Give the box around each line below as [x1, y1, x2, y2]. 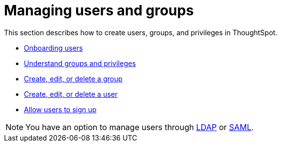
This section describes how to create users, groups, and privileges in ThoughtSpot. [4, 28, 278, 37]
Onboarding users [24, 43, 83, 52]
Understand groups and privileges [24, 59, 136, 68]
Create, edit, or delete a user [24, 89, 118, 98]
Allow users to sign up [24, 105, 97, 114]
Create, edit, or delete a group [24, 74, 123, 83]
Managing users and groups [4, 2, 194, 19]
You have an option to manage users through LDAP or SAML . [25, 122, 254, 132]
